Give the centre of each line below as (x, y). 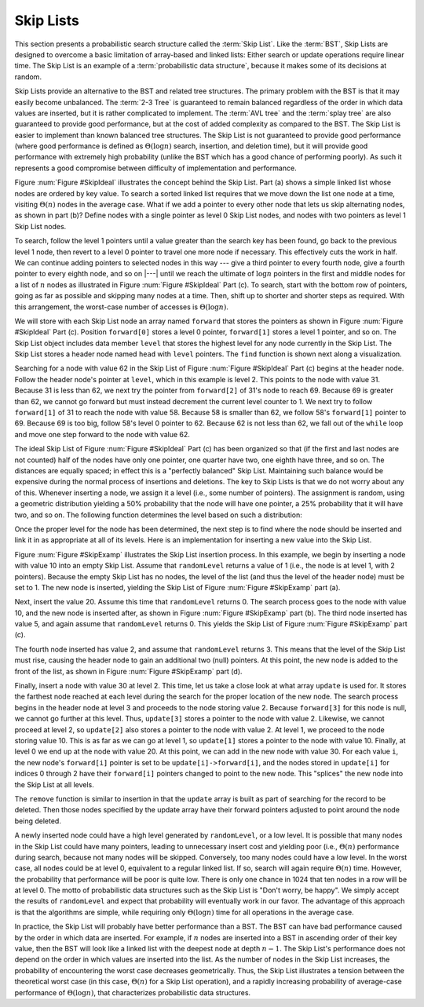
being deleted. (38, 821)
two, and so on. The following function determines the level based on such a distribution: (158, 515)
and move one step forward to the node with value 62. (102, 434)
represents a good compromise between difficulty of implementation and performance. (156, 168)
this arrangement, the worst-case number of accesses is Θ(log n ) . (122, 307)
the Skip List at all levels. (54, 784)
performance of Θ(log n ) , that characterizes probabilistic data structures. (133, 992)
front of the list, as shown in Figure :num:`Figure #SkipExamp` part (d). (128, 671)
